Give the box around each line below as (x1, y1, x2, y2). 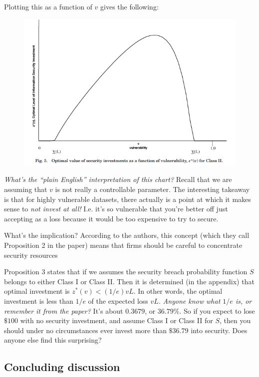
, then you (219, 315, 251, 326)
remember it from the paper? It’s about (4, 305, 123, 316)
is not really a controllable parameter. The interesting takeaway (55, 184, 250, 194)
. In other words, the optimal (133, 286, 223, 296)
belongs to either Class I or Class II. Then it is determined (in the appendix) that (4, 276, 255, 286)
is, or (235, 295, 252, 306)
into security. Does (191, 325, 248, 335)
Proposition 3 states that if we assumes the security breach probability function (4, 266, 248, 277)
